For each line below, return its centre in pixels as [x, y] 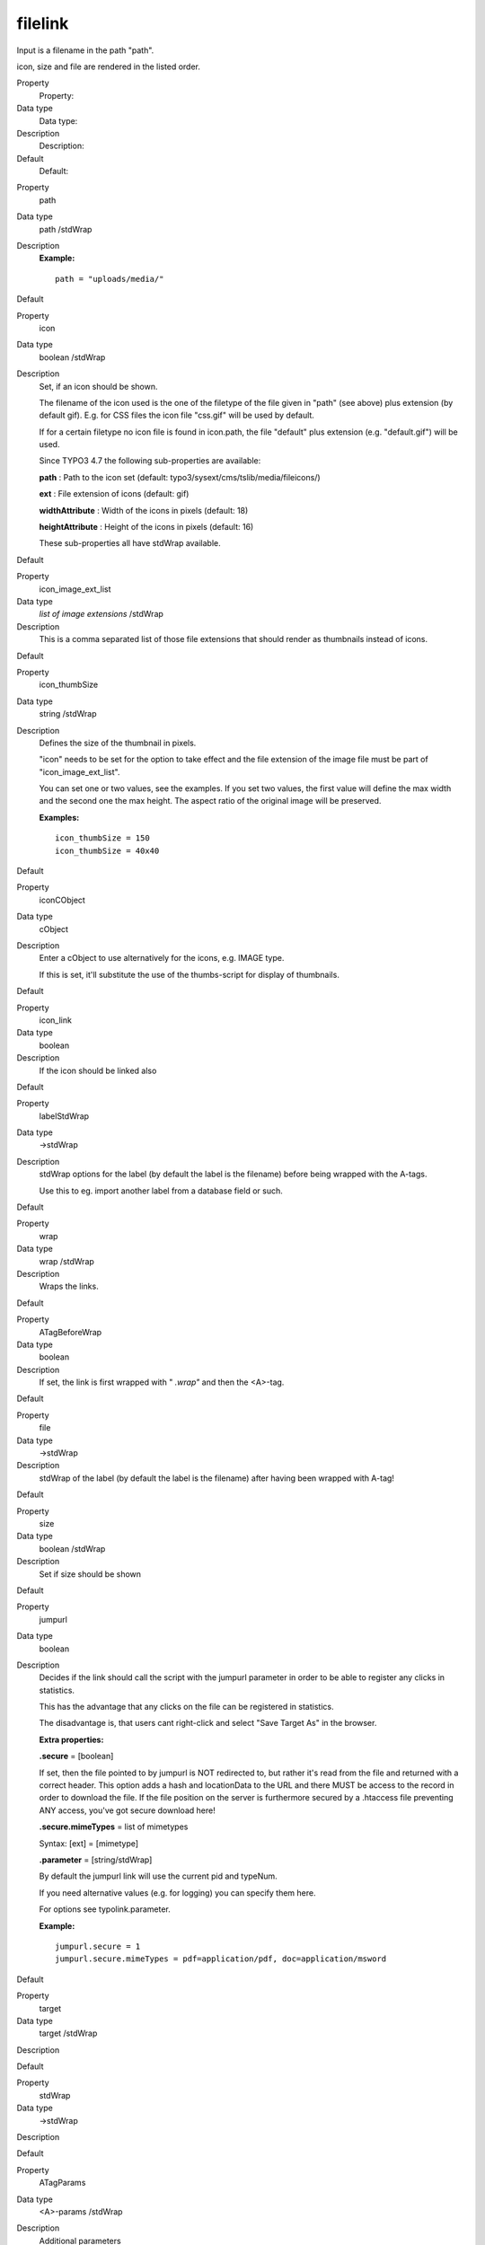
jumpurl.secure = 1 [98, 1946]
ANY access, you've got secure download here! [127, 1810]
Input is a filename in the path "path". [85, 50]
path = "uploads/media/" [110, 279]
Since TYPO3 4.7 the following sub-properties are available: [150, 461]
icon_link [55, 1020]
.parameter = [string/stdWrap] [96, 1860]
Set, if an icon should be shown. [98, 386]
